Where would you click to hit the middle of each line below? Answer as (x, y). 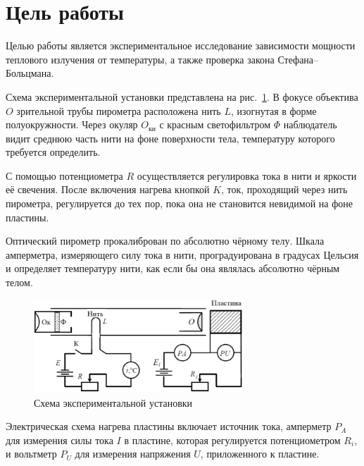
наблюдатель (310, 124)
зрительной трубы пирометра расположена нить (119, 110)
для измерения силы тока (59, 440)
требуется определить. (53, 152)
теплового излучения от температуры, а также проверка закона (140, 59)
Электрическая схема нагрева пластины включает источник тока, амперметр (169, 426)
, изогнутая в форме (274, 110)
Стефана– (298, 59)
